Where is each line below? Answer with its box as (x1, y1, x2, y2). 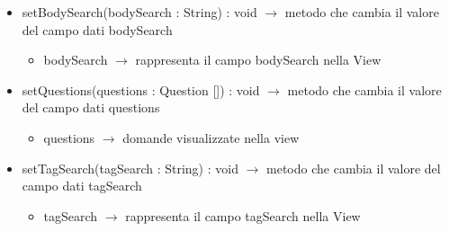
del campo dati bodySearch (22, 20, 173, 39)
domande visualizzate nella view (122, 128, 300, 147)
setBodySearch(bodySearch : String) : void (22, 3, 257, 21)
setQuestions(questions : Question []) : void (22, 80, 260, 99)
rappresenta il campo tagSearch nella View (125, 206, 361, 225)
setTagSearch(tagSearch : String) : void (22, 158, 238, 177)
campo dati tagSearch (22, 176, 142, 195)
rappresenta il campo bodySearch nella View (135, 50, 382, 69)
